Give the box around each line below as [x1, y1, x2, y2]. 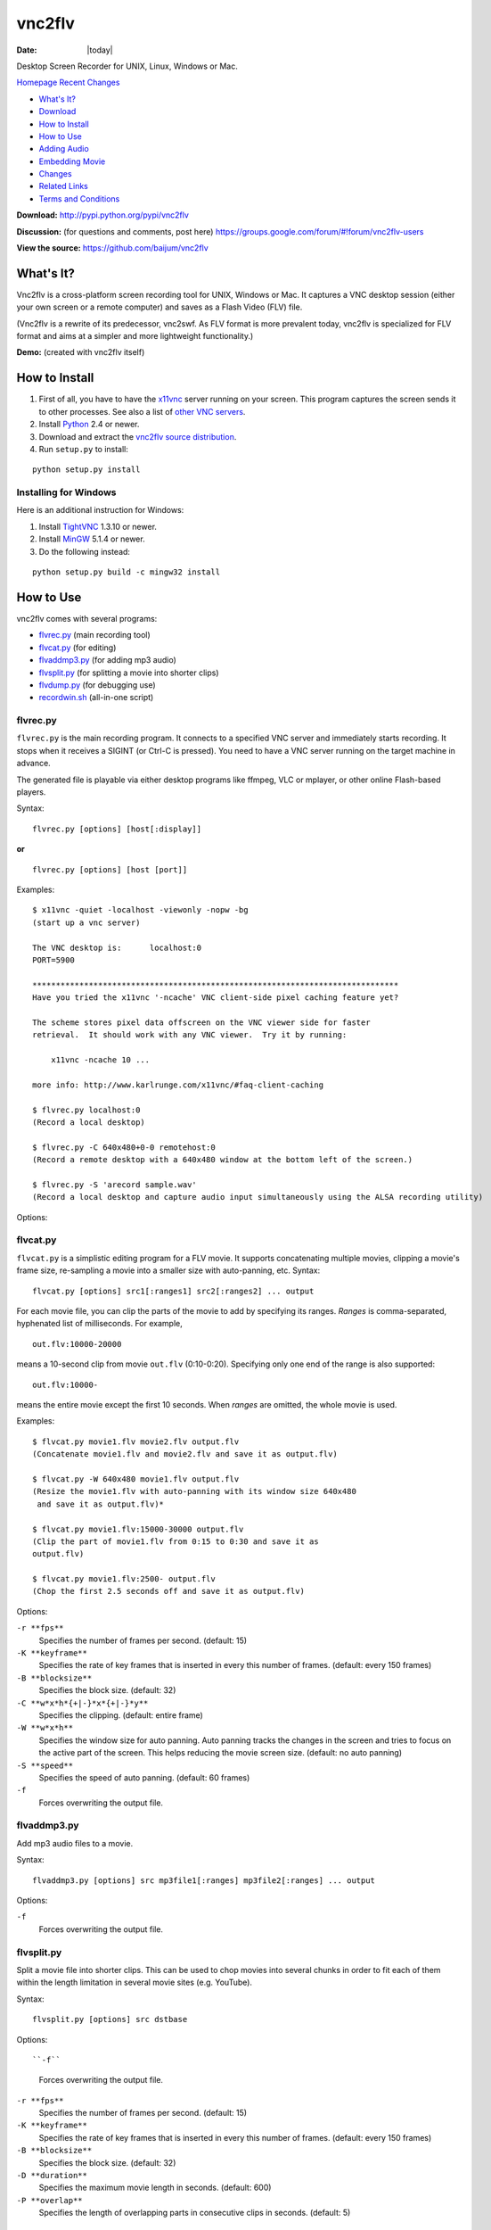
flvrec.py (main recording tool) [38, 630, 151, 640]
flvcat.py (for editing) [38, 642, 117, 653]
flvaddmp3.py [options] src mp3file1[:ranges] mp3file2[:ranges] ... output [32, 1875, 376, 1886]
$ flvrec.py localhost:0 [32, 1104, 141, 1115]
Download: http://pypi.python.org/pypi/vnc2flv [16, 210, 189, 220]
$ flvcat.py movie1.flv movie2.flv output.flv [32, 1436, 240, 1447]
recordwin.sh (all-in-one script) [38, 692, 154, 703]
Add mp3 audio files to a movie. [16, 1838, 134, 1848]
